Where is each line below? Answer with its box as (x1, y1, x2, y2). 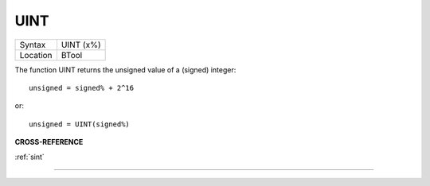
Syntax (19, 39, 46, 50)
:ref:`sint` (14, 152, 45, 161)
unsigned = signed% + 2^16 (29, 83, 135, 92)
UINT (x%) (61, 39, 101, 50)
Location (19, 49, 53, 60)
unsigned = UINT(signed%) (29, 119, 131, 129)
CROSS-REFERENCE (14, 138, 84, 147)
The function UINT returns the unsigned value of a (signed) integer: (14, 64, 236, 75)
